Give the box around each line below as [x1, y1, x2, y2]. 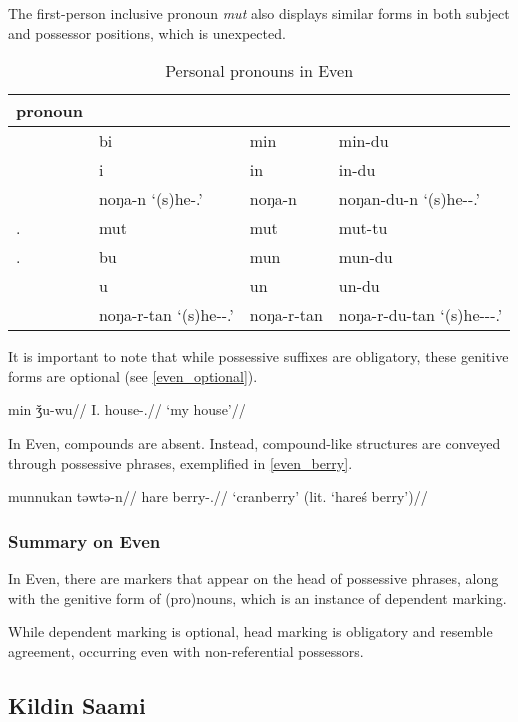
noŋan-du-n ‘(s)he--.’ [338, 187, 480, 211]
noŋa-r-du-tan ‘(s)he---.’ [338, 303, 503, 327]
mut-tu [338, 216, 388, 240]
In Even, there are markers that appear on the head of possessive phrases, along [8, 567, 499, 588]
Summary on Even [8, 528, 161, 553]
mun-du [338, 245, 393, 269]
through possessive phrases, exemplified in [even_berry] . [8, 452, 353, 473]
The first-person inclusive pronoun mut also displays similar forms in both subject [8, 3, 510, 23]
